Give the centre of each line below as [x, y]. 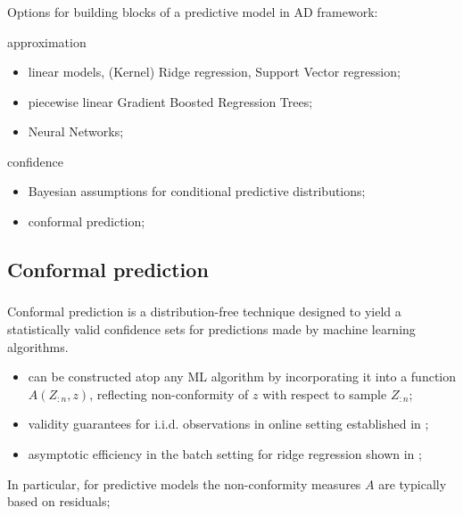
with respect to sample [325, 393]
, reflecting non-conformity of [169, 393]
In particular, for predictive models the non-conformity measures [184, 483]
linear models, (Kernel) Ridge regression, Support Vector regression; [214, 72]
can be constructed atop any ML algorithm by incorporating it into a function [242, 377]
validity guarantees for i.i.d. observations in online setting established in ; [228, 424]
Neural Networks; [76, 131]
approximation [47, 41]
